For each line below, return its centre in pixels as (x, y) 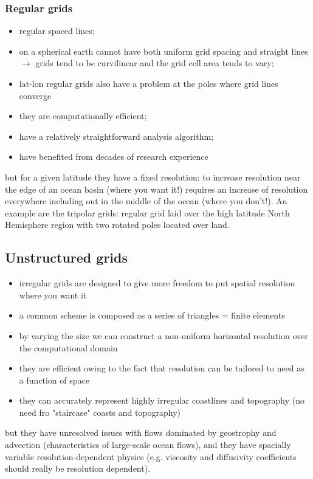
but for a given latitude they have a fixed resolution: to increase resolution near (153, 177)
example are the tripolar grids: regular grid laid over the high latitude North (147, 212)
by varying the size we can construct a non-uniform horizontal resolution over (163, 335)
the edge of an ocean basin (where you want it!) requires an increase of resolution (156, 189)
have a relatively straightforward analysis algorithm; (116, 136)
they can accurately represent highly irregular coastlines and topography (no (162, 400)
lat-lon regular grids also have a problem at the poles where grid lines (149, 83)
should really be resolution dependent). (78, 468)
